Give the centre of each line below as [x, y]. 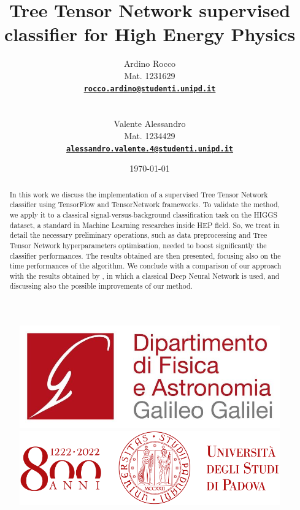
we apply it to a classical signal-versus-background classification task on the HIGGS [144, 214]
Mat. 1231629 [150, 75]
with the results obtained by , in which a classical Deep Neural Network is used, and [144, 276]
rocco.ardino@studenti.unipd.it [150, 89]
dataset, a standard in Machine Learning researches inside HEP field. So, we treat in [144, 225]
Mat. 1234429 [150, 135]
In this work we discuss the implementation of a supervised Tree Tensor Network [139, 194]
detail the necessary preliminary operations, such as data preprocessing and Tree [138, 235]
